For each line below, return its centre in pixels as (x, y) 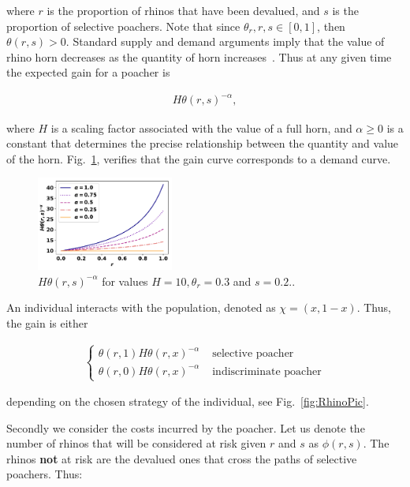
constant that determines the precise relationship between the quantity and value (203, 143)
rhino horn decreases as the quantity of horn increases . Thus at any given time (199, 56)
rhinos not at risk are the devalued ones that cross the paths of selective (182, 458)
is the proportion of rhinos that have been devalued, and (183, 10)
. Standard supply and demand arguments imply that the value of (225, 41)
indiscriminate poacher (267, 371)
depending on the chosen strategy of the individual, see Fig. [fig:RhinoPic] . (188, 401)
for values (125, 281)
